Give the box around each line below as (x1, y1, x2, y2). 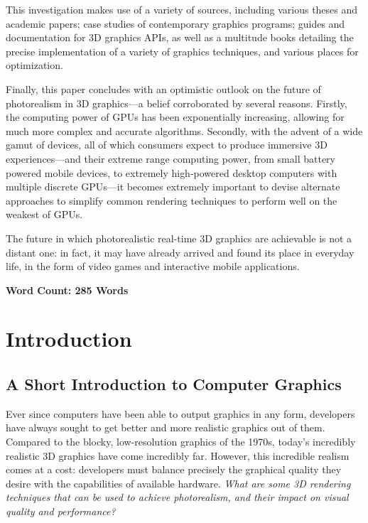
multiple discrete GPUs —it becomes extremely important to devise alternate (6, 179, 340, 194)
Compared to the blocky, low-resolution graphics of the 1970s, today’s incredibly (6, 434, 356, 449)
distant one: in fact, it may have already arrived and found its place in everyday (6, 244, 355, 259)
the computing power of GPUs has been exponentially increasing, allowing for (6, 109, 345, 124)
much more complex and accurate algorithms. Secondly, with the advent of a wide (6, 123, 363, 138)
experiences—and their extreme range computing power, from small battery (6, 151, 335, 166)
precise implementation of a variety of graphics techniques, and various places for (6, 43, 359, 58)
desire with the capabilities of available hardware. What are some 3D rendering (6, 475, 351, 490)
